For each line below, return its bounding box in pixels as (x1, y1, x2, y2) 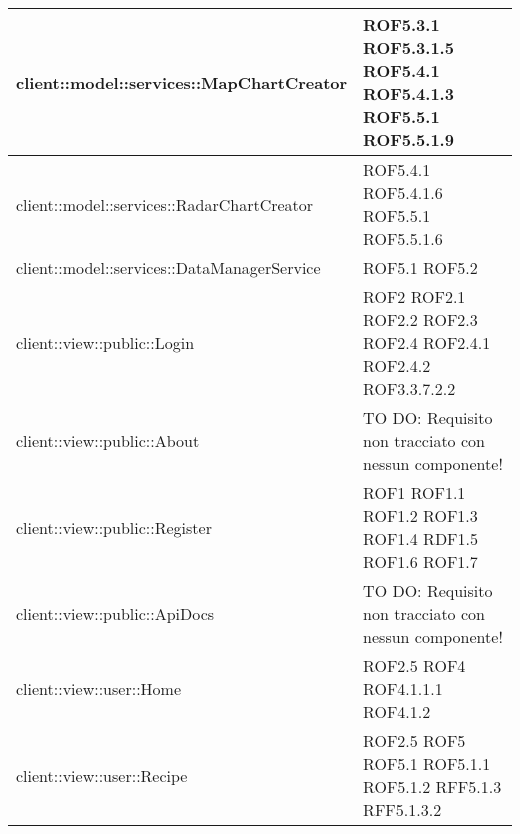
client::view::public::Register (16, 515, 212, 539)
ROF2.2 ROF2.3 (363, 308, 478, 331)
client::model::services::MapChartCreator (16, 70, 348, 94)
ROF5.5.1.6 (363, 227, 443, 250)
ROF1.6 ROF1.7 (363, 550, 478, 573)
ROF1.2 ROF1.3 (363, 504, 478, 527)
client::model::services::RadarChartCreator (16, 192, 314, 216)
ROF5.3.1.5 (363, 36, 454, 59)
